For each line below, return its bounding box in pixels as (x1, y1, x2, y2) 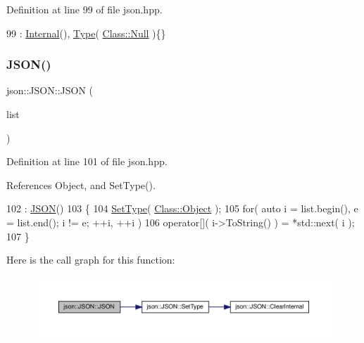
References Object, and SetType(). (6, 177, 156, 192)
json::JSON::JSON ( (6, 83, 94, 98)
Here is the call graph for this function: (6, 252, 175, 267)
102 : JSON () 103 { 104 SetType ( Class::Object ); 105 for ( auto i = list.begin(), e (6, 201, 358, 216)
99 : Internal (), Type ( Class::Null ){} (6, 25, 166, 40)
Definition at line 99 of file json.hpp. (6, 2, 163, 16)
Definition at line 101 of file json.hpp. (6, 154, 168, 169)
